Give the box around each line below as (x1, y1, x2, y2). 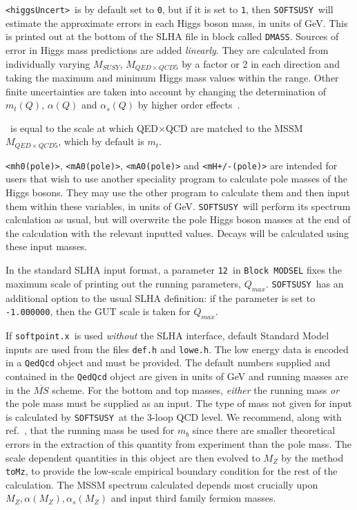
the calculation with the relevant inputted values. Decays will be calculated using (6, 225, 349, 240)
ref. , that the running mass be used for (6, 423, 175, 437)
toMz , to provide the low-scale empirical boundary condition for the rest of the (6, 464, 338, 478)
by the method (281, 450, 344, 464)
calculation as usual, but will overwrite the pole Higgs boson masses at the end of (6, 212, 351, 227)
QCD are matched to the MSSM (165, 120, 303, 135)
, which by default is (58, 134, 144, 149)
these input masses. (6, 239, 88, 254)
